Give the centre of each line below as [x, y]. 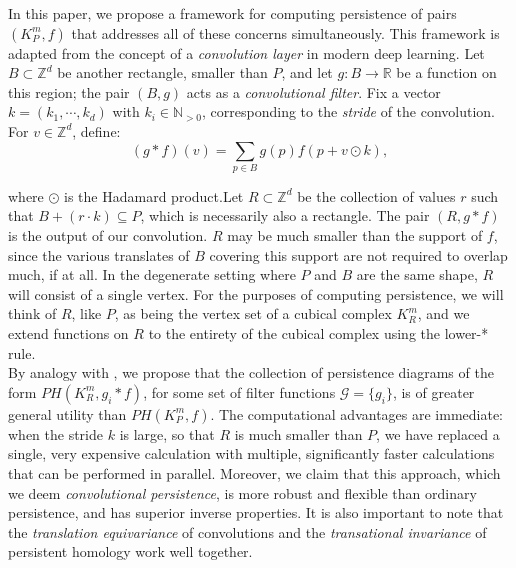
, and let [307, 72]
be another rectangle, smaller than [162, 72]
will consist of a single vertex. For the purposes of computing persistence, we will [256, 293]
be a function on [446, 72]
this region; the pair [69, 91]
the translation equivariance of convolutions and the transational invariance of [247, 531]
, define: [96, 130]
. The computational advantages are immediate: [356, 413]
